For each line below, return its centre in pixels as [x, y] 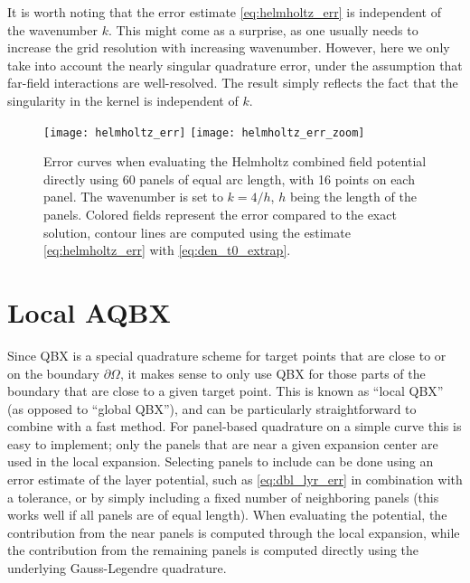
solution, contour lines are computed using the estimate [197, 232]
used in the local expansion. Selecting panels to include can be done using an [221, 461]
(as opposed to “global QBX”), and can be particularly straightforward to [212, 408]
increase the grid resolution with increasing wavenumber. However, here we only [229, 47]
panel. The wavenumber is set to [133, 197]
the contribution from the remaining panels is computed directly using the [213, 550]
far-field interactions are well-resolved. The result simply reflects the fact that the [233, 83]
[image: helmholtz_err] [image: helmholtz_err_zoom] [204, 132]
